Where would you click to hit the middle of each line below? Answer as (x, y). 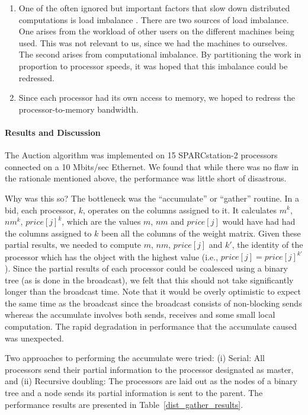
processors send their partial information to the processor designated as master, (149, 369)
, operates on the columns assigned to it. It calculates (180, 210)
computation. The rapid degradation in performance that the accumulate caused (151, 326)
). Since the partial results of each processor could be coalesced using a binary (146, 268)
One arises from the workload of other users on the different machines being (156, 31)
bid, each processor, (41, 210)
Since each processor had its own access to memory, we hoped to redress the (157, 98)
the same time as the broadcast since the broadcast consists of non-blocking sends (153, 303)
